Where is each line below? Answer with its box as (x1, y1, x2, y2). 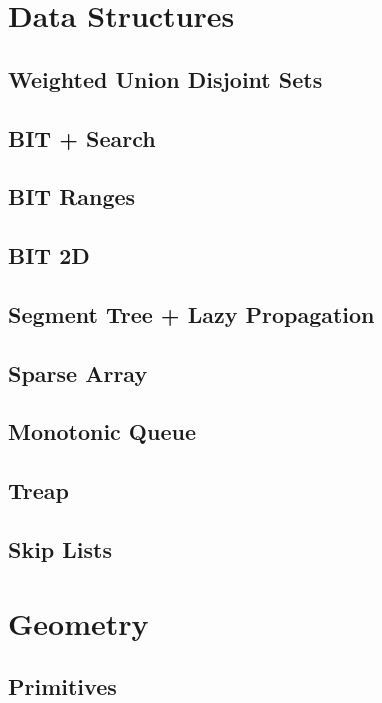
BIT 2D (8, 240, 90, 271)
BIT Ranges (8, 181, 136, 212)
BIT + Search (8, 122, 156, 153)
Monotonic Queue (8, 416, 196, 447)
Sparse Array (8, 357, 148, 388)
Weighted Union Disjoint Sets (8, 63, 323, 94)
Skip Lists (8, 534, 113, 565)
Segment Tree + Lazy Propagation (8, 298, 375, 329)
